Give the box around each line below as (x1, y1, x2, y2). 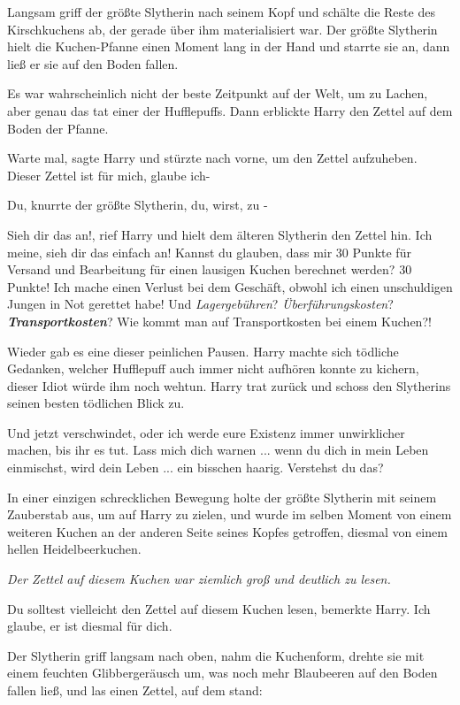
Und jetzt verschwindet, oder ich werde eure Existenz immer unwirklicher (7, 423, 405, 441)
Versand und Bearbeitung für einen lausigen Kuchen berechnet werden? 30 (7, 260, 412, 279)
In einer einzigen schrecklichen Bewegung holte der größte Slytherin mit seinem (7, 487, 437, 506)
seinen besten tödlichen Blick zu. (7, 394, 185, 412)
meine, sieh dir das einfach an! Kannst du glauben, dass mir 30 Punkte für (7, 242, 411, 261)
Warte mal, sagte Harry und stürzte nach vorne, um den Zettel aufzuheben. (7, 149, 418, 167)
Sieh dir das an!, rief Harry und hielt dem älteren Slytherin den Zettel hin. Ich (7, 225, 433, 243)
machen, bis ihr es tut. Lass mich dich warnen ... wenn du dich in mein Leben (7, 441, 429, 459)
